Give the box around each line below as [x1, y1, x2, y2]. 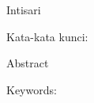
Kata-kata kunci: [6, 28, 88, 44]
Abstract [6, 55, 49, 71]
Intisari [6, 2, 41, 17]
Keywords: [6, 81, 57, 97]
